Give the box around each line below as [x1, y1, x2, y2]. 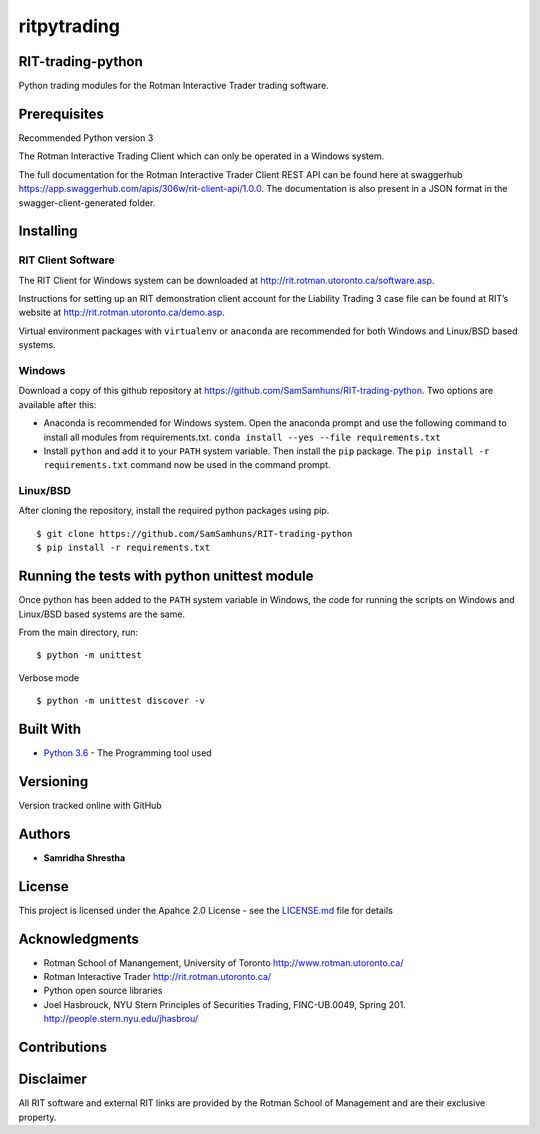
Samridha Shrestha [43, 851, 126, 864]
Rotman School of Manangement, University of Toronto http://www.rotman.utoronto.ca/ [43, 956, 404, 969]
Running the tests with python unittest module [18, 568, 314, 585]
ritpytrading [18, 15, 120, 37]
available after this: [18, 398, 97, 410]
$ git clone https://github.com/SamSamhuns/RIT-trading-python [36, 528, 353, 539]
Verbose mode [18, 671, 80, 684]
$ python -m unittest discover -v [36, 695, 205, 707]
